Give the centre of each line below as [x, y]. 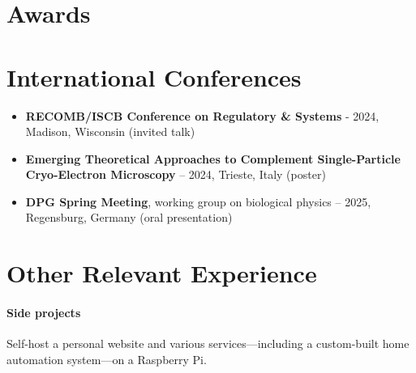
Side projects [44, 313]
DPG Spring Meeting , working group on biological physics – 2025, [198, 201]
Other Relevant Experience [162, 273]
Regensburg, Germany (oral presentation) [129, 217]
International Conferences [154, 76]
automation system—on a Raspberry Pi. [107, 359]
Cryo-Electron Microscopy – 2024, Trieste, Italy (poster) [176, 174]
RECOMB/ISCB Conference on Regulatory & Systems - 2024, [202, 115]
